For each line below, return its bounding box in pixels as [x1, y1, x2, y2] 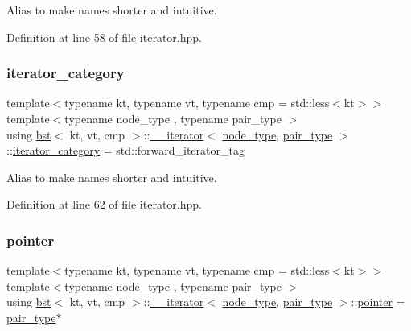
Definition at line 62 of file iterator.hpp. [6, 196, 202, 213]
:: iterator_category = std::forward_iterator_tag [6, 142, 245, 159]
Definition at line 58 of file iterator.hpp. [6, 28, 202, 45]
